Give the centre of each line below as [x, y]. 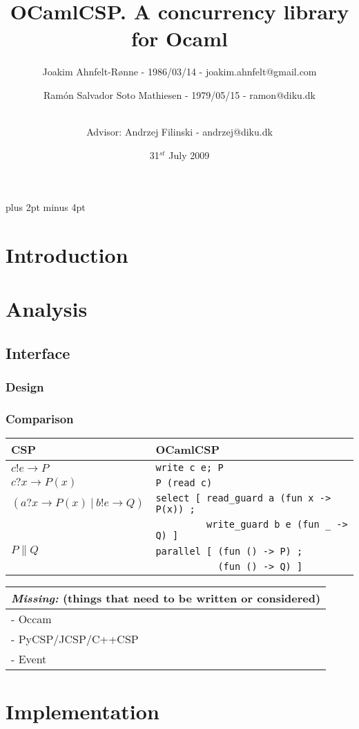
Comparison [40, 419]
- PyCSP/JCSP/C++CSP [75, 639]
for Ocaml [179, 38]
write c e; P [190, 468]
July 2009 [189, 155]
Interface [38, 353]
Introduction [67, 255]
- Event [29, 659]
